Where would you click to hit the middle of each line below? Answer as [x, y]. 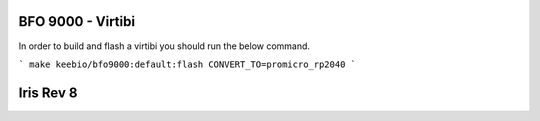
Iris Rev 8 [48, 92]
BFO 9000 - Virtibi [76, 21]
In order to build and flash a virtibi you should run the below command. [164, 46]
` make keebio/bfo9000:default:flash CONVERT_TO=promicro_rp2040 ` [187, 64]
